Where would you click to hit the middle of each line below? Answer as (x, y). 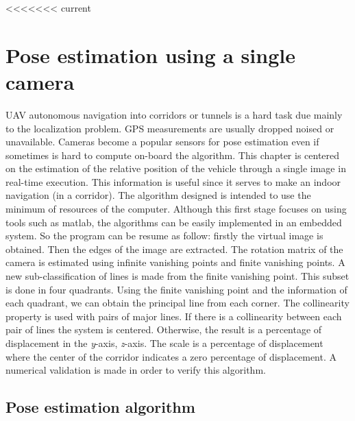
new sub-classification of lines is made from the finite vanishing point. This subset (177, 276)
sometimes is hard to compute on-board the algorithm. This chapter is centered (173, 155)
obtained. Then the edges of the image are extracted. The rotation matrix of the (174, 249)
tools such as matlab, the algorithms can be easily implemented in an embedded (174, 222)
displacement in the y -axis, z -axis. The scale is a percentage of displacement (164, 343)
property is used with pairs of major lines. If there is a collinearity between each (174, 316)
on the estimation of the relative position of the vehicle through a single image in (176, 168)
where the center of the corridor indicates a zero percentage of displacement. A (171, 356)
